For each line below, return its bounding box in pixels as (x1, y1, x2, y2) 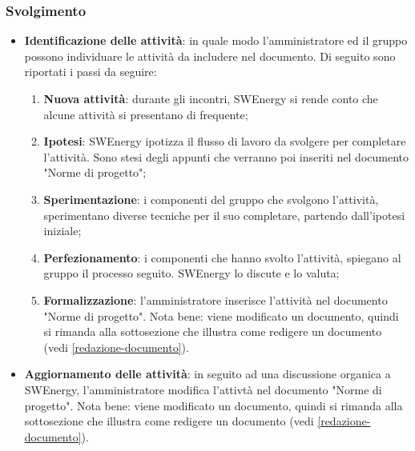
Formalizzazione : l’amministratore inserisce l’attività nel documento (43, 291, 388, 308)
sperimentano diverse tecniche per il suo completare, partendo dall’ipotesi (43, 206, 405, 223)
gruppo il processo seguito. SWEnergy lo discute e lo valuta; (43, 265, 340, 281)
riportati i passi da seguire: (24, 63, 157, 80)
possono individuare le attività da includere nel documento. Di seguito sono (24, 47, 396, 64)
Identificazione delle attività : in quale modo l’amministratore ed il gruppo (24, 32, 408, 49)
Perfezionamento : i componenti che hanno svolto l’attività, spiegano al (43, 249, 401, 265)
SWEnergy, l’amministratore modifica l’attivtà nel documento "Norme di (24, 381, 382, 397)
